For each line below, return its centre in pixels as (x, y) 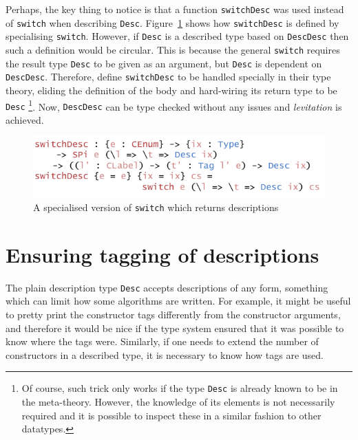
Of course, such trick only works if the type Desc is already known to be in (180, 388)
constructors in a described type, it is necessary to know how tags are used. (165, 354)
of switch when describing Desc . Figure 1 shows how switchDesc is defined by (172, 22)
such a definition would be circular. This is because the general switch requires (173, 49)
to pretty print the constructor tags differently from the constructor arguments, (173, 314)
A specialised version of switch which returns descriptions (156, 207)
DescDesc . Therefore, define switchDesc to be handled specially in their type (168, 77)
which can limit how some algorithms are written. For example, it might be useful (178, 301)
